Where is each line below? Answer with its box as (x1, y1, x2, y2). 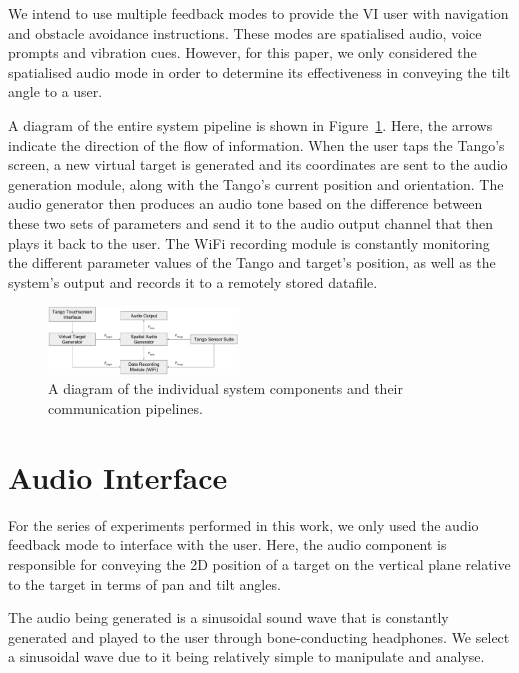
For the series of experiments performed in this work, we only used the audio (8, 514, 479, 535)
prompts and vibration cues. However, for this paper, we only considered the (8, 42, 477, 63)
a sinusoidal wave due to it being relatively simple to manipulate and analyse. (8, 646, 485, 667)
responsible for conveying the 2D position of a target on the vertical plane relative (8, 553, 511, 574)
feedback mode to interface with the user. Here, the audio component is (8, 534, 447, 555)
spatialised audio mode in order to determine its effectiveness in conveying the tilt (8, 61, 511, 82)
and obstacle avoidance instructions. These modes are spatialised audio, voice (8, 22, 482, 43)
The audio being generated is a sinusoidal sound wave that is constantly (8, 607, 449, 628)
